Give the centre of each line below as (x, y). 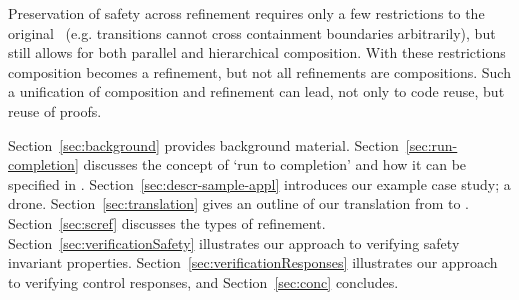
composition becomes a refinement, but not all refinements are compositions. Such (259, 71)
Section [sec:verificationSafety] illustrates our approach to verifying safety (234, 242)
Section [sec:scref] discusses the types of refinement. (167, 222)
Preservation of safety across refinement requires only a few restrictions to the (246, 13)
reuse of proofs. (55, 110)
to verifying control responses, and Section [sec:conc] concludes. (203, 281)
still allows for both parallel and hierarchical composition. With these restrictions (257, 52)
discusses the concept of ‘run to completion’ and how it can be (275, 164)
